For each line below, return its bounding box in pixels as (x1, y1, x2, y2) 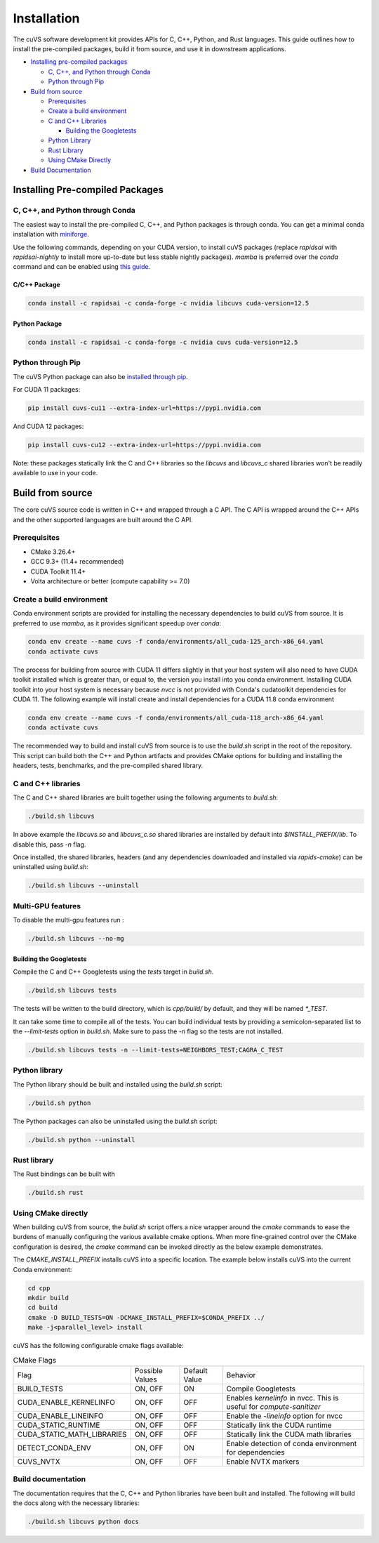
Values (134, 1375, 157, 1384)
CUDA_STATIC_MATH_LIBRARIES (17, 1429, 127, 1439)
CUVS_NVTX (17, 1457, 60, 1466)
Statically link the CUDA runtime (226, 1420, 333, 1430)
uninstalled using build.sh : (13, 863, 89, 871)
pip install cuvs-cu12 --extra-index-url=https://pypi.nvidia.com (27, 441, 261, 449)
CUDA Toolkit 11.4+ (30, 567, 86, 576)
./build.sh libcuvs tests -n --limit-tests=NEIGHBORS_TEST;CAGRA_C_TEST (27, 1046, 284, 1054)
